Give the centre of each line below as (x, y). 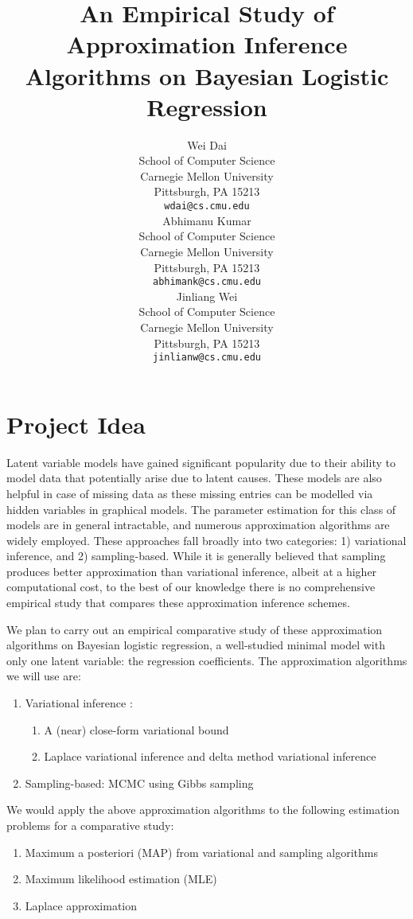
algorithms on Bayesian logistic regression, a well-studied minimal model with (196, 645)
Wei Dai (207, 144)
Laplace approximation (81, 905)
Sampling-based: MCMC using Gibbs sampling (139, 783)
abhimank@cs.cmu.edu (207, 282)
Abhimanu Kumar (207, 220)
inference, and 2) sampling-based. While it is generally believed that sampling (196, 556)
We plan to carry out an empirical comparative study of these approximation (195, 629)
